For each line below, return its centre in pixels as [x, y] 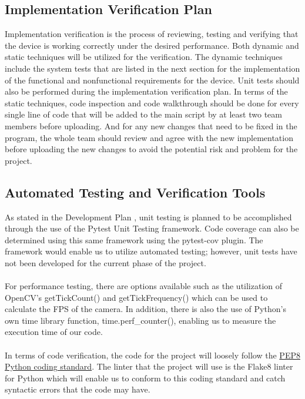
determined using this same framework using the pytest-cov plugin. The [134, 239]
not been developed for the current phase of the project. [105, 262]
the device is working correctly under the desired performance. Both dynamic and [152, 45]
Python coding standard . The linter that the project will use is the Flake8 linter [149, 366]
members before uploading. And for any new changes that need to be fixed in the [151, 125]
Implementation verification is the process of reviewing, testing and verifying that [152, 34]
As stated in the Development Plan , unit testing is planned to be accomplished [148, 217]
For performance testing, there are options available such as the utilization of [144, 286]
